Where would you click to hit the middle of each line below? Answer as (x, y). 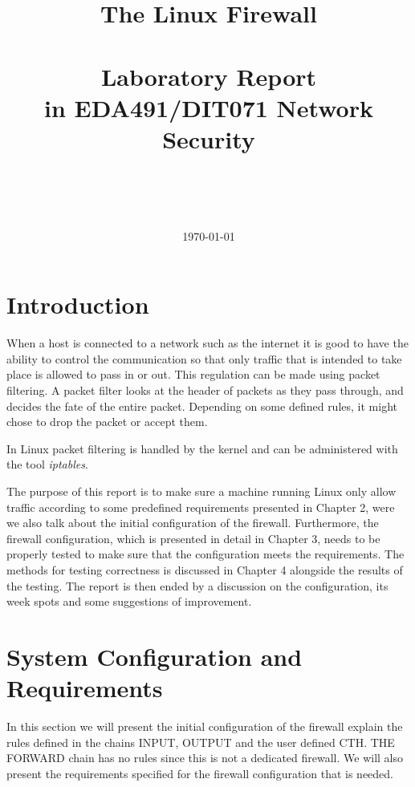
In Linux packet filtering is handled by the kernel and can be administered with (202, 448)
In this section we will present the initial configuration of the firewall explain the (205, 726)
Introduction (78, 304)
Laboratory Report (209, 76)
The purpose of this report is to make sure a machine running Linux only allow (201, 491)
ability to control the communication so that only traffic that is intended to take (204, 358)
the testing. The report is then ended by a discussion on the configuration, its (197, 585)
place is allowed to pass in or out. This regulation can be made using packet (193, 374)
